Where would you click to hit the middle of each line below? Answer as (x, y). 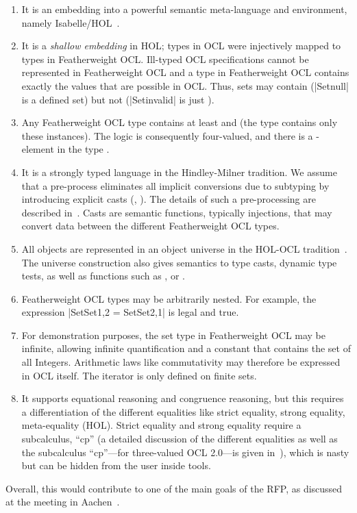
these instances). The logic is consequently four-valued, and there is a (167, 135)
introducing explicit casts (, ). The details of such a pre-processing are (169, 199)
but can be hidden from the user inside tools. (116, 465)
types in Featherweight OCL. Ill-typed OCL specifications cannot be (165, 59)
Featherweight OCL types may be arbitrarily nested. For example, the (169, 298)
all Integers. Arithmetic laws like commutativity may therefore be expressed (181, 362)
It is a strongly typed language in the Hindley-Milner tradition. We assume (179, 172)
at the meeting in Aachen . (63, 502)
